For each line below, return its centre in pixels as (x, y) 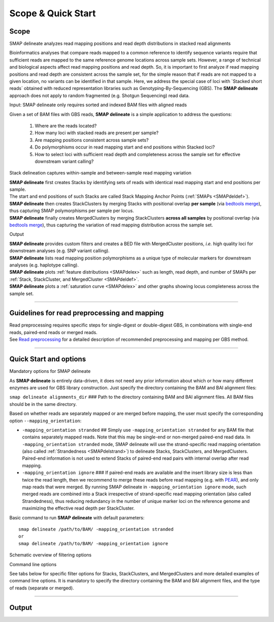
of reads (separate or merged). (42, 588)
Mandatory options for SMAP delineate (50, 371)
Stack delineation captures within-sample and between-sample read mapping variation (100, 173)
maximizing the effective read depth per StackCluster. (78, 508)
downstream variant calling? (64, 161)
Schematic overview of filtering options (50, 555)
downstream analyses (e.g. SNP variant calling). (60, 251)
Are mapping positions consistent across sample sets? (92, 140)
